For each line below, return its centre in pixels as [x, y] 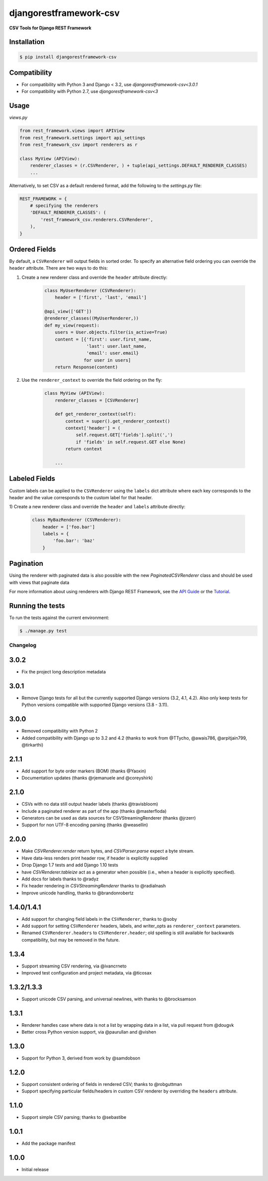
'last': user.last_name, [116, 346]
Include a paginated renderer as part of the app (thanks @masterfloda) [94, 811]
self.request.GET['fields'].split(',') [124, 435]
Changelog [23, 645]
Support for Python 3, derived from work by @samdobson [81, 1058]
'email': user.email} [112, 353]
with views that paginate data [39, 582]
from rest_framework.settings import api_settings [83, 138]
